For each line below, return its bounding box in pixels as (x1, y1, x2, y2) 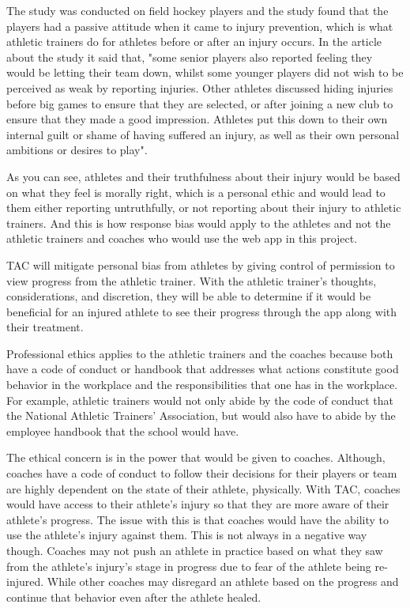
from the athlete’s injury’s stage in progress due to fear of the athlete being (6, 557, 371, 574)
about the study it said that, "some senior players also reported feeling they (6, 48, 373, 65)
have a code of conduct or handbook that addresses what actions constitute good (6, 361, 399, 377)
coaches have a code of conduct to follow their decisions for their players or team (6, 465, 397, 481)
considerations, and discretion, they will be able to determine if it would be (6, 288, 371, 304)
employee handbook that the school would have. (6, 422, 239, 439)
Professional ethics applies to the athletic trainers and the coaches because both (6, 345, 393, 361)
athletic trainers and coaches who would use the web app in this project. (6, 230, 358, 247)
